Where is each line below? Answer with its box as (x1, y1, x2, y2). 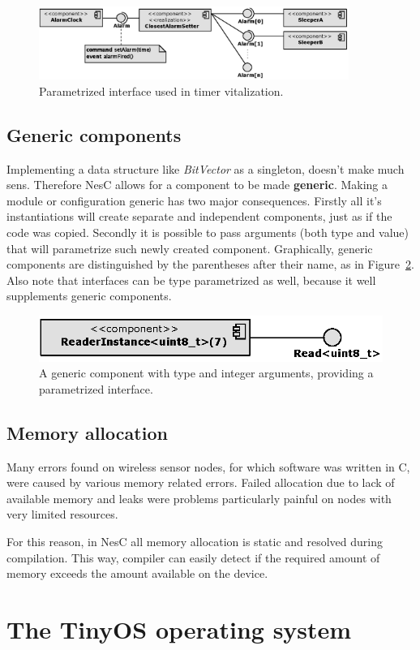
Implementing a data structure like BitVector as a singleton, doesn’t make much (6, 160, 405, 177)
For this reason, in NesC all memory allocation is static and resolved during (6, 533, 384, 549)
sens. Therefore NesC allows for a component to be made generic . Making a (6, 176, 388, 193)
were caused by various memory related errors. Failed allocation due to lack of (6, 474, 395, 491)
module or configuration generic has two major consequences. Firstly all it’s (6, 192, 382, 209)
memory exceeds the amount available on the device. (6, 565, 268, 582)
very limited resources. (6, 506, 118, 523)
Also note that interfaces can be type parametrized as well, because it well (6, 271, 376, 288)
